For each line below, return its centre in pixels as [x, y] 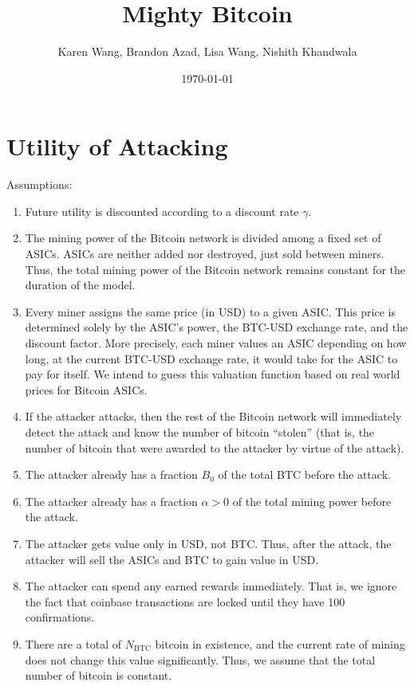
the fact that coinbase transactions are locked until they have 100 [185, 601]
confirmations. [60, 617]
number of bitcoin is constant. [99, 675]
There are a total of [73, 643]
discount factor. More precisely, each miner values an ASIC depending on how [216, 343]
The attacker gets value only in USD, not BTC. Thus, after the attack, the [208, 543]
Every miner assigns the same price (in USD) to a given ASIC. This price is [210, 311]
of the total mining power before [312, 501]
